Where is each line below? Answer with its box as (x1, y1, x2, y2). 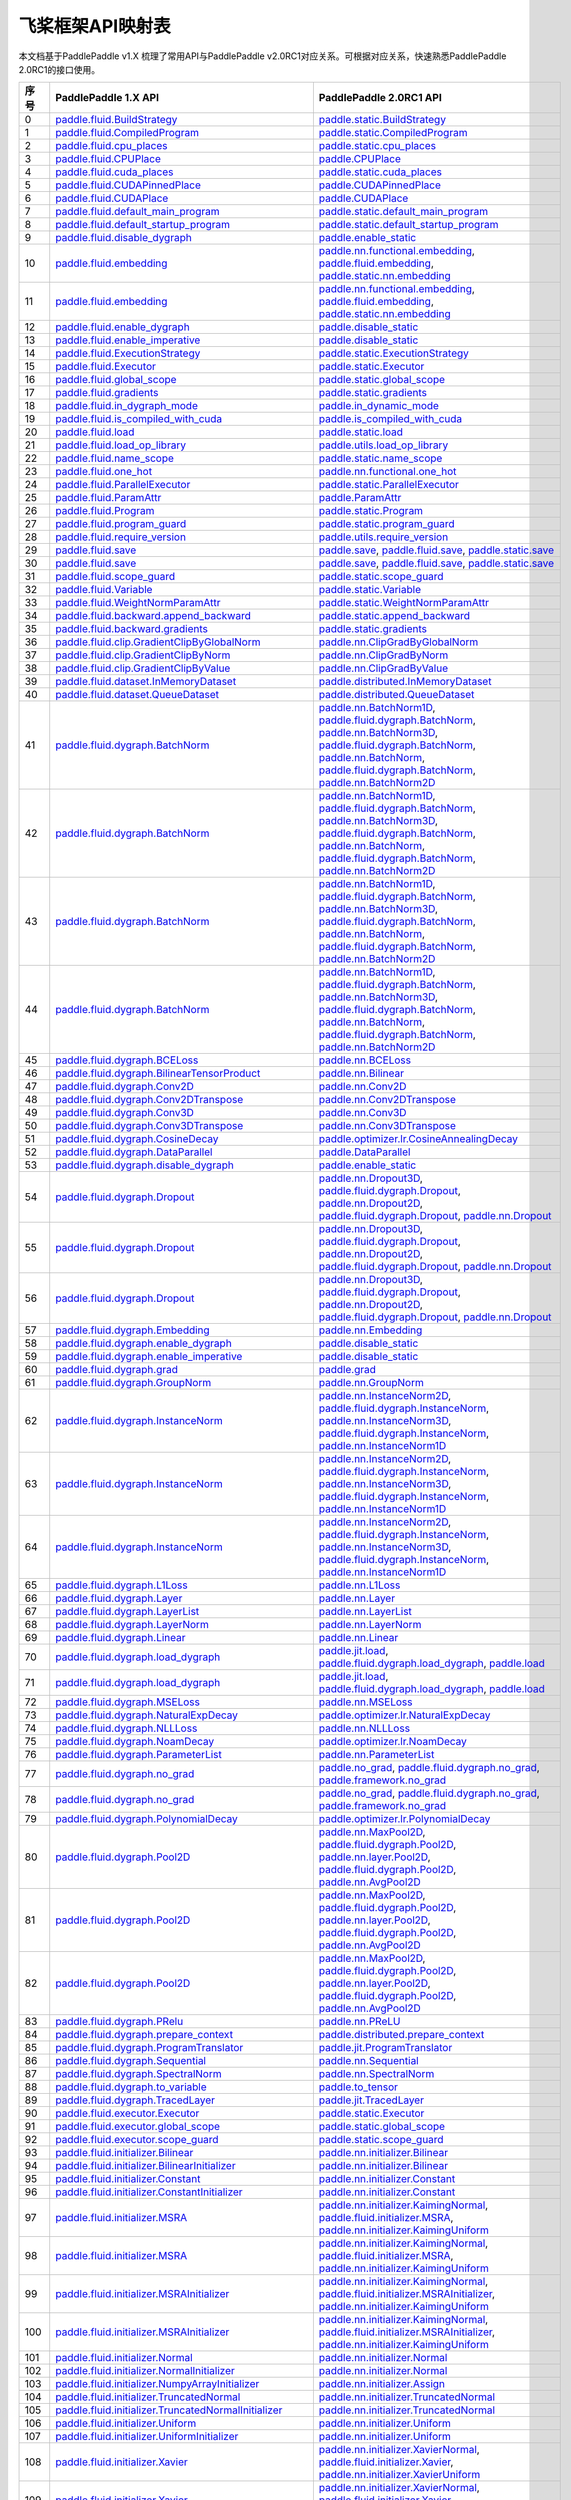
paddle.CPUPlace (318, 152, 402, 166)
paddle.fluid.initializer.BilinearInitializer (55, 2159, 236, 2173)
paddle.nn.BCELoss (318, 1053, 412, 1067)
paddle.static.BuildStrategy (318, 113, 447, 127)
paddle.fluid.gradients (55, 386, 159, 400)
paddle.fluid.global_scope (55, 373, 177, 387)
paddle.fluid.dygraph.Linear (55, 1631, 186, 1645)
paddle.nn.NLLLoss (318, 1721, 410, 1735)
